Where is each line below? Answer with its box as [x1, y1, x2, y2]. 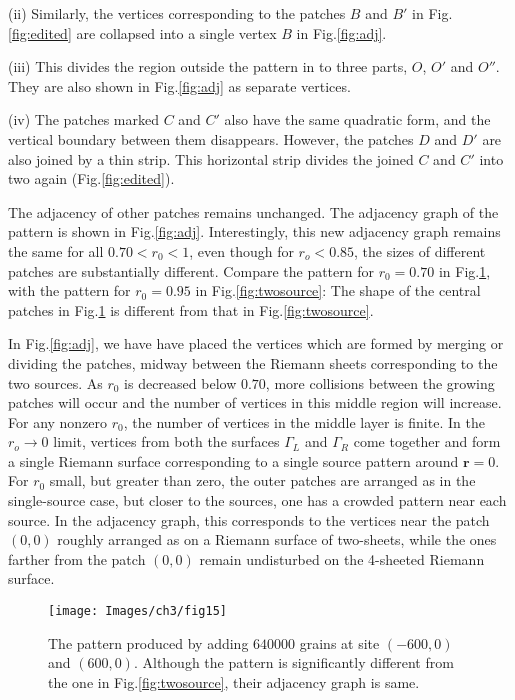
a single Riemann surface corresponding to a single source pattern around [8, 450, 459, 471]
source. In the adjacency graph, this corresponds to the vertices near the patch [8, 509, 490, 530]
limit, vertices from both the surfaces [53, 431, 280, 452]
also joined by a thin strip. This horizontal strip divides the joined [8, 148, 414, 169]
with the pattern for [8, 280, 131, 301]
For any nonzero [8, 411, 108, 432]
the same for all [8, 240, 104, 261]
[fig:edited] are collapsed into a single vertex [8, 22, 277, 43]
